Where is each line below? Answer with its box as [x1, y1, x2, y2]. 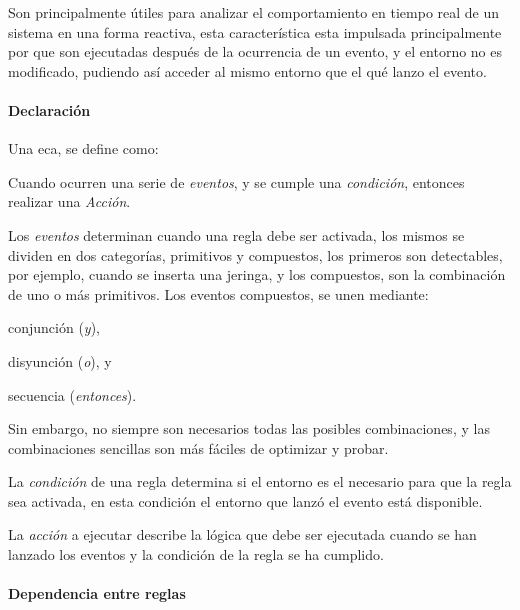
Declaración [8, 99, 91, 120]
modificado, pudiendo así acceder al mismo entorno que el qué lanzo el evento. [8, 60, 487, 81]
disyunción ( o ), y [8, 350, 112, 371]
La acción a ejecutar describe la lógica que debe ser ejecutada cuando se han [8, 524, 477, 545]
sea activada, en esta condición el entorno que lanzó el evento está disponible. [8, 490, 483, 511]
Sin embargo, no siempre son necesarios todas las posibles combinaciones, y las [8, 418, 490, 439]
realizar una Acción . [8, 191, 131, 212]
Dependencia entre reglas [8, 583, 186, 604]
